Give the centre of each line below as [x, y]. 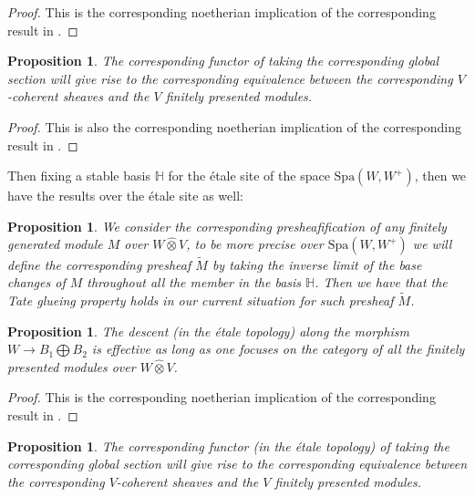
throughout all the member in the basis [194, 282]
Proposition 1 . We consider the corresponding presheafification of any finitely [227, 226]
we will [432, 244]
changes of [36, 282]
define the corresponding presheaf [99, 264]
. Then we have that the [381, 282]
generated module [55, 244]
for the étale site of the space [249, 176]
